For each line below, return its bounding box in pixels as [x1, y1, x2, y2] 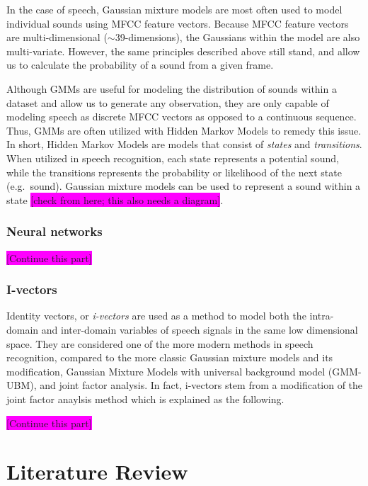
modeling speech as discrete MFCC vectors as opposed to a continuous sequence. [6, 109, 357, 124]
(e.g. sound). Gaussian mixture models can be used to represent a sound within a [6, 179, 361, 193]
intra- [309, 308, 334, 323]
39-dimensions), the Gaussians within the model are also [115, 30, 360, 45]
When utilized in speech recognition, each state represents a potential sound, [6, 150, 339, 165]
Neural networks [6, 222, 103, 240]
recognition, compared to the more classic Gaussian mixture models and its [6, 350, 333, 365]
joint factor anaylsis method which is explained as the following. [6, 391, 284, 406]
